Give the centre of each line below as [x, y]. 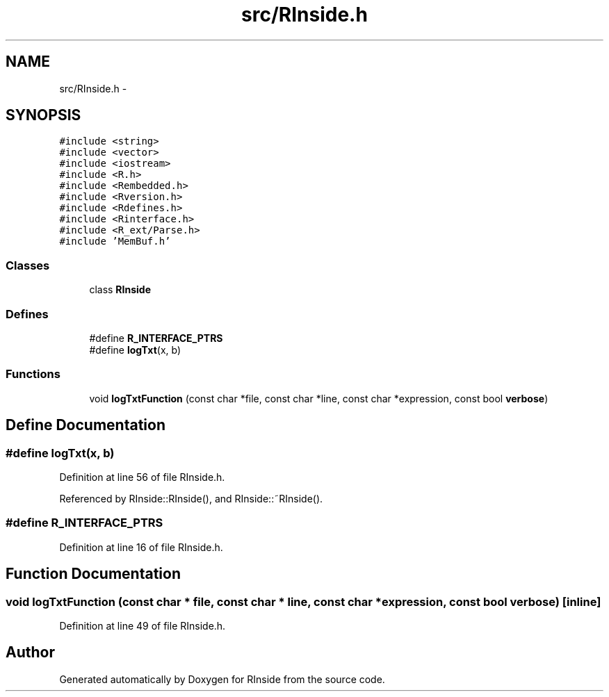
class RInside [120, 290]
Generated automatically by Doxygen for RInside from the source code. [222, 679]
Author [30, 653]
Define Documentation [86, 425]
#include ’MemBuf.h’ [115, 241]
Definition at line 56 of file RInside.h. [142, 477]
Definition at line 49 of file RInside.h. [143, 625]
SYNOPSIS [43, 115]
